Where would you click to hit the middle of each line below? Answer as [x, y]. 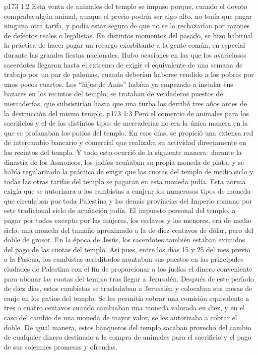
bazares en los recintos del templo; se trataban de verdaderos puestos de [114, 94]
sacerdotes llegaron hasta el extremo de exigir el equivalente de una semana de [123, 64]
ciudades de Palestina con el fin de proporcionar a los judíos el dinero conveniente [128, 269]
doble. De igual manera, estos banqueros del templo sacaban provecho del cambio [128, 327]
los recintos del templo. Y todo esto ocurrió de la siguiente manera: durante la [123, 152]
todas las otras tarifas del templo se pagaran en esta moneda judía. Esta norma [125, 181]
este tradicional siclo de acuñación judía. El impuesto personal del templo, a [120, 210]
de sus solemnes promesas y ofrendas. [61, 346]
